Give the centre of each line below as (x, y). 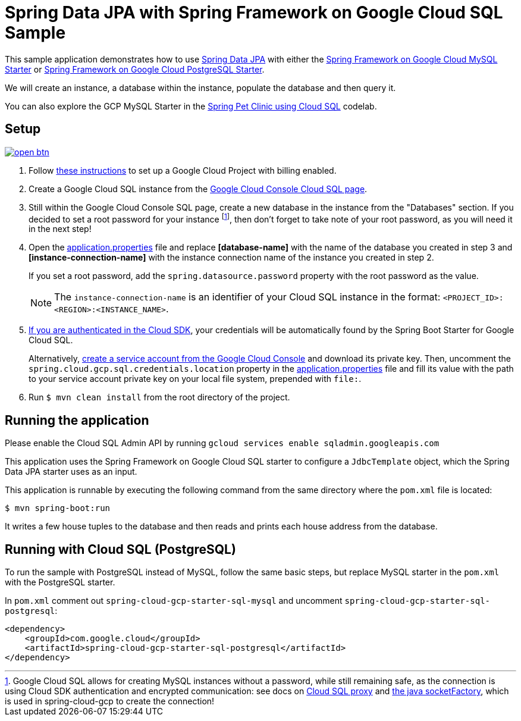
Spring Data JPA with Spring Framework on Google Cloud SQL (254, 12)
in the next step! (60, 229)
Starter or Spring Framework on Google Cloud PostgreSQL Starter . (135, 69)
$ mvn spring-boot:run (58, 508)
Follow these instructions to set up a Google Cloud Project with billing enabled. (183, 170)
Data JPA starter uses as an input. (71, 472)
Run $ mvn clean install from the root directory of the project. (159, 397)
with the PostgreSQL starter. (60, 582)
